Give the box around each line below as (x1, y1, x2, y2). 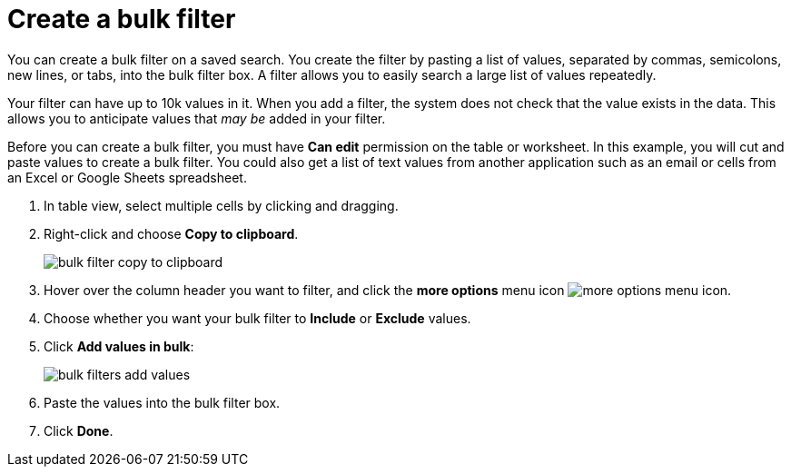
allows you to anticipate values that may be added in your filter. (7, 110, 386, 126)
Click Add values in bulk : (44, 338, 194, 354)
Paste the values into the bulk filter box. (44, 394, 281, 410)
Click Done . (44, 422, 114, 439)
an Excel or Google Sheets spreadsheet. (7, 169, 247, 185)
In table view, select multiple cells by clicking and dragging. (44, 197, 399, 213)
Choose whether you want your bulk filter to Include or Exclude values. (44, 310, 471, 326)
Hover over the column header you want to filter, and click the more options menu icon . (44, 281, 732, 298)
